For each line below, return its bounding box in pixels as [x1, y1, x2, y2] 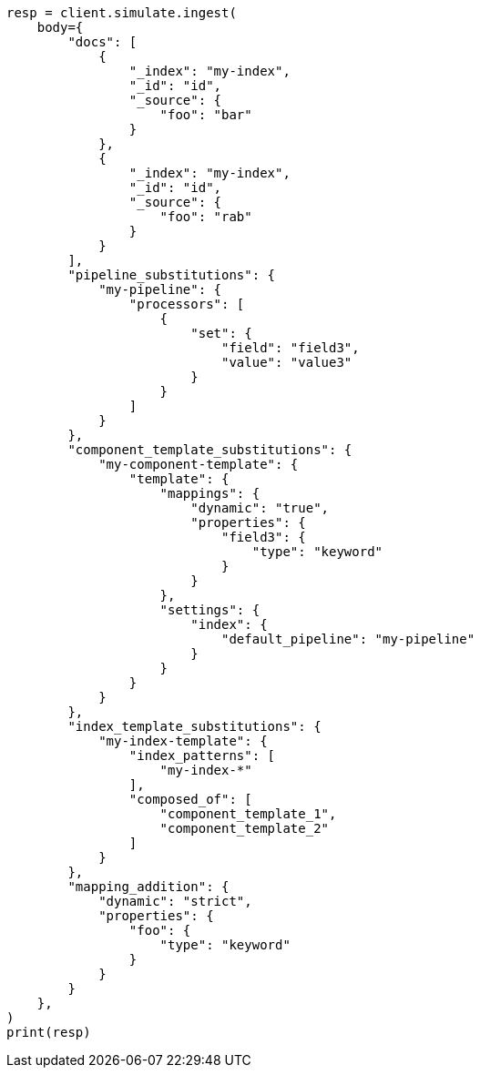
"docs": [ [67, 35, 138, 49]
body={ [36, 20, 84, 35]
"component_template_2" [159, 821, 330, 836]
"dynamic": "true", [190, 501, 330, 515]
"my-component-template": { [98, 457, 299, 472]
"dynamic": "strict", [98, 894, 252, 908]
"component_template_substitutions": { [67, 442, 352, 457]
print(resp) [6, 1025, 91, 1040]
